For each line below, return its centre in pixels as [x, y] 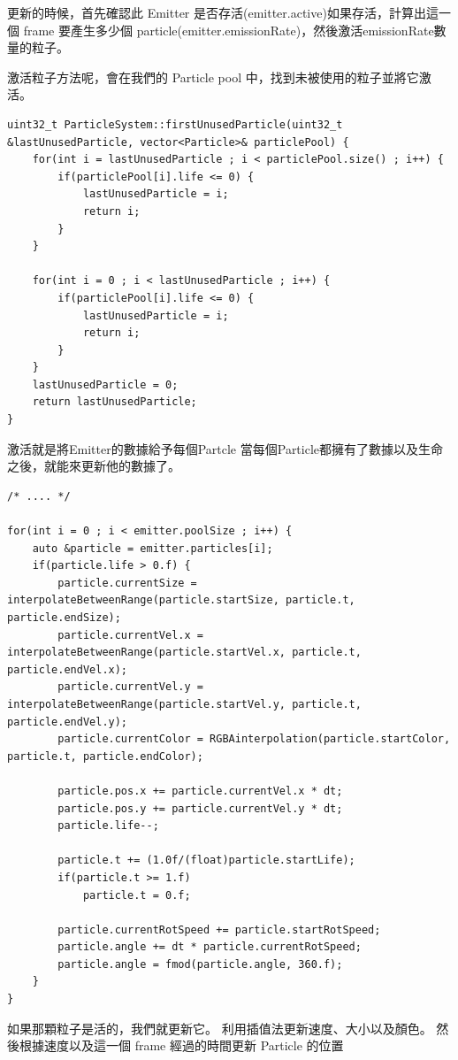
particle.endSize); [64, 618]
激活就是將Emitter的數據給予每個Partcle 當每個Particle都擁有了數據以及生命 [225, 448]
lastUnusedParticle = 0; [105, 384]
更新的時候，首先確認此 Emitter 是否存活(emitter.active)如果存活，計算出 [217, 12]
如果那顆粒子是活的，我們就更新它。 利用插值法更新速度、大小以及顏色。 [220, 1028]
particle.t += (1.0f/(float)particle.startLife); [206, 860]
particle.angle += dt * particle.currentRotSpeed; [210, 947]
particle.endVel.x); [68, 669]
